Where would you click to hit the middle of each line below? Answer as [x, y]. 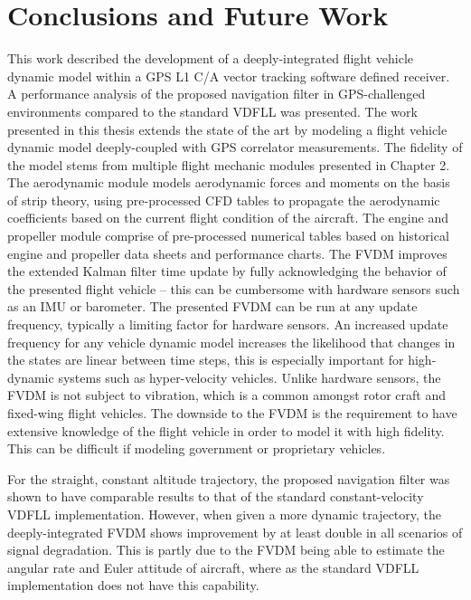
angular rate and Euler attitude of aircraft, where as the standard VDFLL [213, 567]
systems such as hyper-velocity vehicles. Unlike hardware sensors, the [250, 377]
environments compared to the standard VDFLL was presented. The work [212, 111]
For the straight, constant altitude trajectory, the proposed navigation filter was [229, 478]
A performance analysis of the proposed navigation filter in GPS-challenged [217, 94]
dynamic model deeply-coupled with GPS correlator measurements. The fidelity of [235, 147]
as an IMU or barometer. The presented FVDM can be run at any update [212, 306]
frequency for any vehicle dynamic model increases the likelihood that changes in [231, 342]
